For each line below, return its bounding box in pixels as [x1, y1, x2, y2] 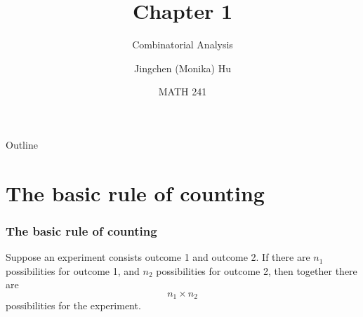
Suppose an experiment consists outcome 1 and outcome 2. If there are [6, 250, 310, 264]
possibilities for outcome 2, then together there [156, 263, 357, 278]
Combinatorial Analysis [132, 37, 233, 52]
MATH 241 [158, 84, 207, 99]
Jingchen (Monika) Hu [134, 60, 231, 75]
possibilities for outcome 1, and [6, 263, 140, 278]
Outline [6, 137, 38, 151]
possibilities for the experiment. [6, 298, 141, 313]
